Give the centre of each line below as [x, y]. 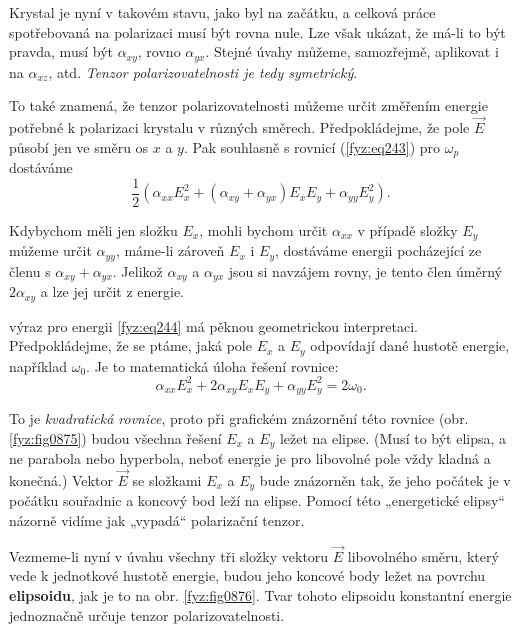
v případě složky [407, 229]
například [38, 365]
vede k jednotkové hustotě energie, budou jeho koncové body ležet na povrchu [247, 575]
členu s [30, 270]
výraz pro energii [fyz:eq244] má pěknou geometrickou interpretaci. [213, 325]
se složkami [167, 480]
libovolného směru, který [423, 555]
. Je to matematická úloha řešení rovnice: [212, 365]
